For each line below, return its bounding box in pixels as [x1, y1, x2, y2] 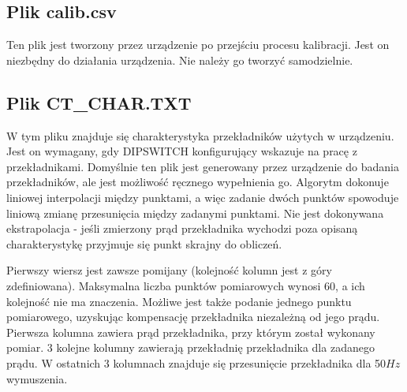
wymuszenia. [6, 370, 68, 386]
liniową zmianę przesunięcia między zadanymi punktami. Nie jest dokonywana [6, 204, 384, 221]
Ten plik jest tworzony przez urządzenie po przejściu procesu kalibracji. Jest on [6, 36, 390, 53]
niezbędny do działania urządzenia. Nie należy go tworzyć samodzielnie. [6, 51, 353, 68]
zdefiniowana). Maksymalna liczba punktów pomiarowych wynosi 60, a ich [6, 277, 365, 293]
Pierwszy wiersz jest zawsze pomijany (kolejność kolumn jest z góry [6, 262, 332, 278]
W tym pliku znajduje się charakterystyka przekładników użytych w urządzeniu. [6, 127, 394, 144]
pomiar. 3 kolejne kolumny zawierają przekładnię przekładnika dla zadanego [6, 339, 375, 356]
